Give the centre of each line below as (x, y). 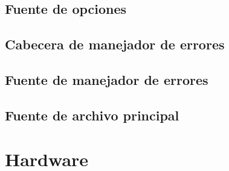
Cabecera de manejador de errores (115, 44)
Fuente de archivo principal (92, 115)
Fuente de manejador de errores (107, 79)
